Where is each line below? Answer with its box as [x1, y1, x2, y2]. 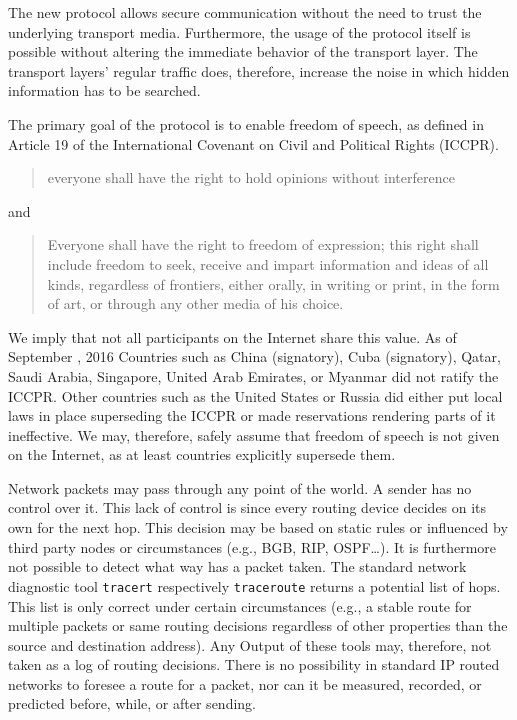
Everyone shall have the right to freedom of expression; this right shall [47, 234, 479, 255]
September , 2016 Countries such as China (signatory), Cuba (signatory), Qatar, [8, 346, 501, 367]
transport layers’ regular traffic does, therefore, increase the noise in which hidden [8, 60, 510, 81]
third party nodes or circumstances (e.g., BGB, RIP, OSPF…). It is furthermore [8, 536, 497, 557]
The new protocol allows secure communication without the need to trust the [8, 2, 482, 22]
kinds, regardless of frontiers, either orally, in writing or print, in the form [47, 273, 500, 294]
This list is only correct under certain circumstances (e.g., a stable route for [8, 595, 472, 616]
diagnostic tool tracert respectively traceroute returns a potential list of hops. [8, 575, 501, 596]
